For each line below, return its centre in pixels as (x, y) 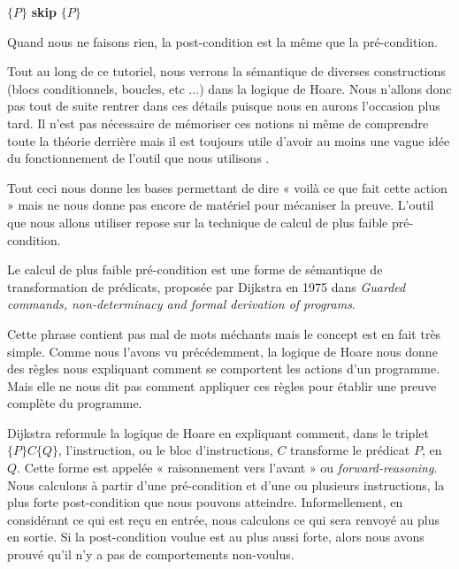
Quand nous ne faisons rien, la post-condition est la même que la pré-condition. (222, 41)
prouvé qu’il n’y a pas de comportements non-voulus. (151, 554)
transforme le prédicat (350, 450)
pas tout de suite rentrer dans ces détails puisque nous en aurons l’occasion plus (224, 106)
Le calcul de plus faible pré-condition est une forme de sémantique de (195, 269)
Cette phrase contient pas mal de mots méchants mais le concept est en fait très (224, 333)
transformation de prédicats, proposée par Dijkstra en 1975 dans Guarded (207, 286)
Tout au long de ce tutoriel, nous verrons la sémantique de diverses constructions (226, 71)
